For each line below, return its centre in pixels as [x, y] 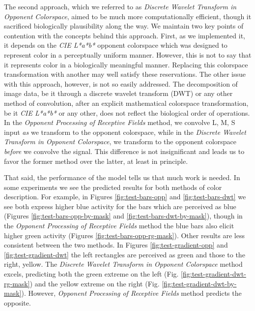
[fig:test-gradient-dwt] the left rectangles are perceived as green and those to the [125, 254]
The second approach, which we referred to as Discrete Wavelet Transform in [120, 6]
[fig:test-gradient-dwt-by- [199, 283]
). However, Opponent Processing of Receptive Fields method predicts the [131, 293]
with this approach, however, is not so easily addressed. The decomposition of [121, 83]
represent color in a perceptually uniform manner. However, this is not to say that [128, 54]
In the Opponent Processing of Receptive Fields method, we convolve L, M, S [120, 122]
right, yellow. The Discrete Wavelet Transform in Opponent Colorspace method [123, 264]
